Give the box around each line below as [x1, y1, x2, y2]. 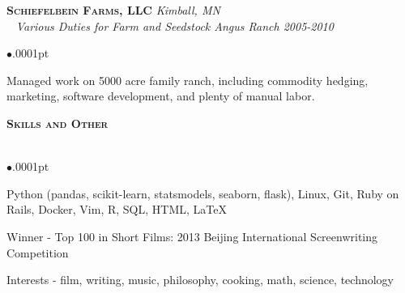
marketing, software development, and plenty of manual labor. [6, 87, 315, 104]
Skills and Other [6, 114, 109, 131]
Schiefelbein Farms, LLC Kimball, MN [6, 2, 220, 18]
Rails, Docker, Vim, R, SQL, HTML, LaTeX [6, 201, 227, 218]
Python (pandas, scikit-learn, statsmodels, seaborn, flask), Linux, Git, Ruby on [6, 185, 399, 202]
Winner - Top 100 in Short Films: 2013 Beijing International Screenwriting [6, 227, 378, 244]
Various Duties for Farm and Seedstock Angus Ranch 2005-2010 [15, 17, 334, 34]
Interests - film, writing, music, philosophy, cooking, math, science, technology [6, 271, 394, 288]
